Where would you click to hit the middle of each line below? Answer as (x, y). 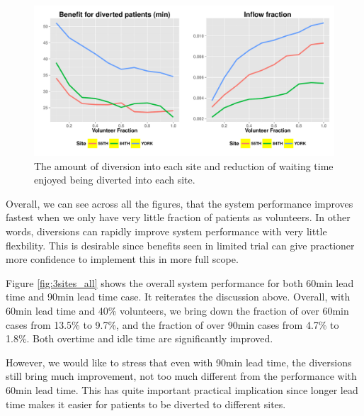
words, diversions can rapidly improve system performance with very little (166, 231)
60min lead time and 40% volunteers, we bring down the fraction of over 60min (177, 310)
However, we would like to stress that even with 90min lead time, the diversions (179, 362)
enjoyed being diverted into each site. (115, 180)
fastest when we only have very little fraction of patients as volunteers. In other (178, 217)
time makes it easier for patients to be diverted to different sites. (146, 404)
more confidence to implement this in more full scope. (122, 259)
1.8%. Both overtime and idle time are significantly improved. (140, 338)
